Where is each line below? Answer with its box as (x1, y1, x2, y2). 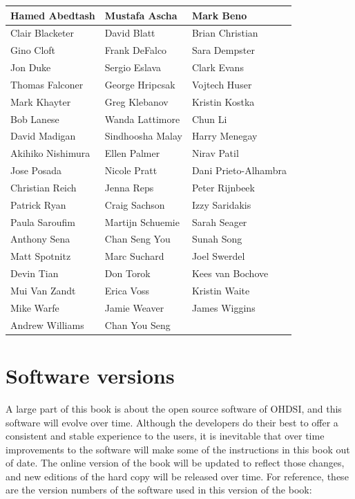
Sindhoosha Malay (104, 129, 182, 143)
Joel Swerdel (191, 249, 245, 263)
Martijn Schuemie (104, 214, 180, 229)
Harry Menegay (191, 129, 258, 143)
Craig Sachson (104, 197, 165, 211)
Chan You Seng (104, 317, 171, 332)
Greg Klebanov (104, 94, 169, 109)
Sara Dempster (191, 43, 255, 57)
